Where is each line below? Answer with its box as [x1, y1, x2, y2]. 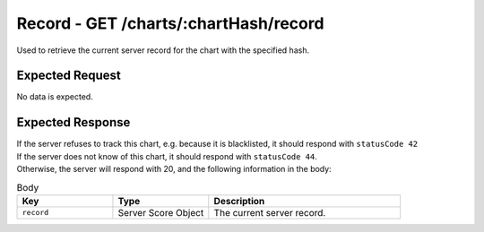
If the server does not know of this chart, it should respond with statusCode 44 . [16, 150, 317, 161]
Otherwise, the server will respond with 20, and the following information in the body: [16, 164, 332, 175]
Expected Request [16, 68, 121, 83]
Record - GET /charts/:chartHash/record [16, 13, 324, 33]
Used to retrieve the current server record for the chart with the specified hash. [16, 45, 309, 56]
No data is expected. [16, 91, 93, 102]
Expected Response [16, 115, 131, 130]
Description [213, 194, 265, 207]
